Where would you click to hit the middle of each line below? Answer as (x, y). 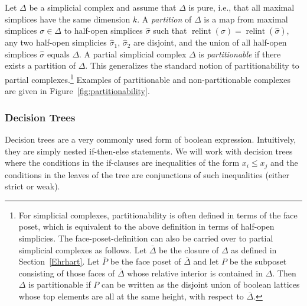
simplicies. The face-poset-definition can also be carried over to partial (146, 238)
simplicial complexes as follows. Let (83, 249)
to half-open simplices (103, 30)
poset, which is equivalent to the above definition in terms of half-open (146, 226)
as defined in (254, 249)
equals (58, 54)
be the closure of (189, 249)
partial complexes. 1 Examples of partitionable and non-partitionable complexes (148, 78)
